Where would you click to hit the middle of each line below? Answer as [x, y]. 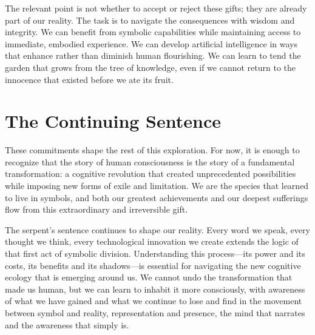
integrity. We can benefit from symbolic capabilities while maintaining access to [153, 32]
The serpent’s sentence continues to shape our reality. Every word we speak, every [157, 229]
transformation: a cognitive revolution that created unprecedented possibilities [151, 174]
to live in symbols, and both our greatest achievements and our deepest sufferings [157, 197]
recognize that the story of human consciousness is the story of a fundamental [150, 161]
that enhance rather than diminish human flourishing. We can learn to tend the [153, 55]
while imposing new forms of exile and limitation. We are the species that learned [157, 186]
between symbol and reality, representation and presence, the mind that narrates [155, 313]
